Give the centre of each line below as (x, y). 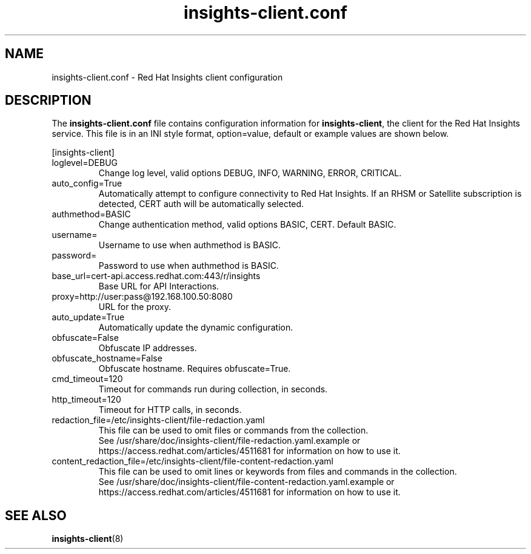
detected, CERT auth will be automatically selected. (201, 204)
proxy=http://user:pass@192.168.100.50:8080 (142, 297)
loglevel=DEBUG (85, 163)
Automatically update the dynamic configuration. (196, 328)
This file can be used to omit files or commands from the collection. (233, 430)
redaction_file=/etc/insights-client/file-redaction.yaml (158, 420)
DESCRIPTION (48, 101)
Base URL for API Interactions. (159, 286)
